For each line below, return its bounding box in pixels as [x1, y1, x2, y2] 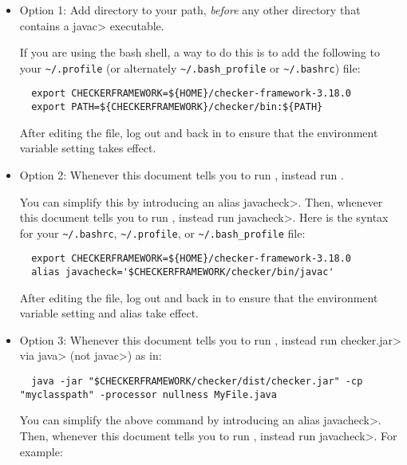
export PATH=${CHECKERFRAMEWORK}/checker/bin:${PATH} [31, 101, 323, 113]
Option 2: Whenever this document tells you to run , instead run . [19, 166, 344, 183]
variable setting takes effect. [19, 140, 156, 156]
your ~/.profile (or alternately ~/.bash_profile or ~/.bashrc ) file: [19, 59, 361, 76]
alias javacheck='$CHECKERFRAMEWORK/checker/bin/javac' [31, 266, 334, 278]
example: [19, 443, 63, 459]
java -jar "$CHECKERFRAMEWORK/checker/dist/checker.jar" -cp [31, 376, 363, 388]
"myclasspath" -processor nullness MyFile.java [19, 388, 277, 400]
